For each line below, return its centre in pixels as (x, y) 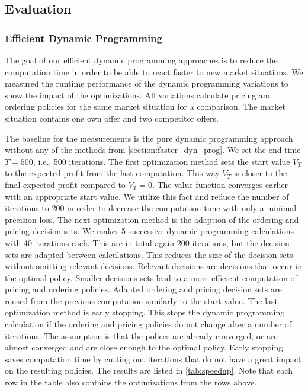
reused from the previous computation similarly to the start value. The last (142, 300)
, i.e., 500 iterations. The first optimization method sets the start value (161, 161)
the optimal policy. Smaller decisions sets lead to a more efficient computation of (151, 277)
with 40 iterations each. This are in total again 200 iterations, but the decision (147, 242)
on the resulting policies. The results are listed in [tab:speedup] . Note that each (149, 370)
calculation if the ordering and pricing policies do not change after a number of (148, 324)
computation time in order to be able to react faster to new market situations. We (154, 71)
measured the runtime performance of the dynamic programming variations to (147, 83)
